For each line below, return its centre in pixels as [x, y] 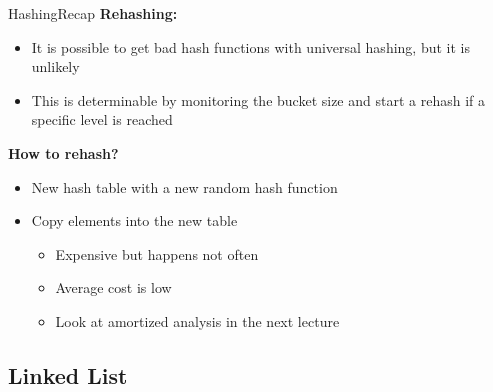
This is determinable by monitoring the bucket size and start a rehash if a [258, 99]
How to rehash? [63, 152]
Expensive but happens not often [157, 253]
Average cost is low [113, 287]
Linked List [68, 374]
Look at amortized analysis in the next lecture [197, 320]
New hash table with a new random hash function [184, 186]
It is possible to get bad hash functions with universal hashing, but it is [250, 46]
